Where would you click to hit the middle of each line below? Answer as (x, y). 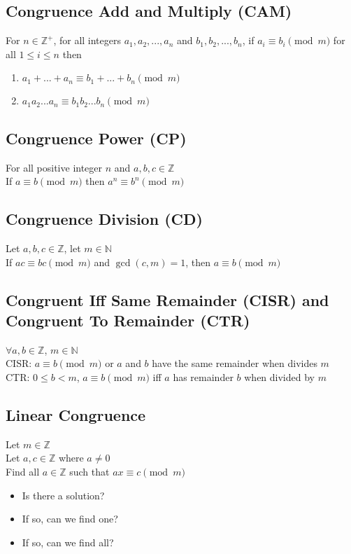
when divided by (279, 376)
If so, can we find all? (68, 542)
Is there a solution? (63, 495)
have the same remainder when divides (235, 363)
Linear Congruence (76, 414)
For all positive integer (54, 167)
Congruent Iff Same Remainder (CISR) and (167, 299)
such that (89, 471)
